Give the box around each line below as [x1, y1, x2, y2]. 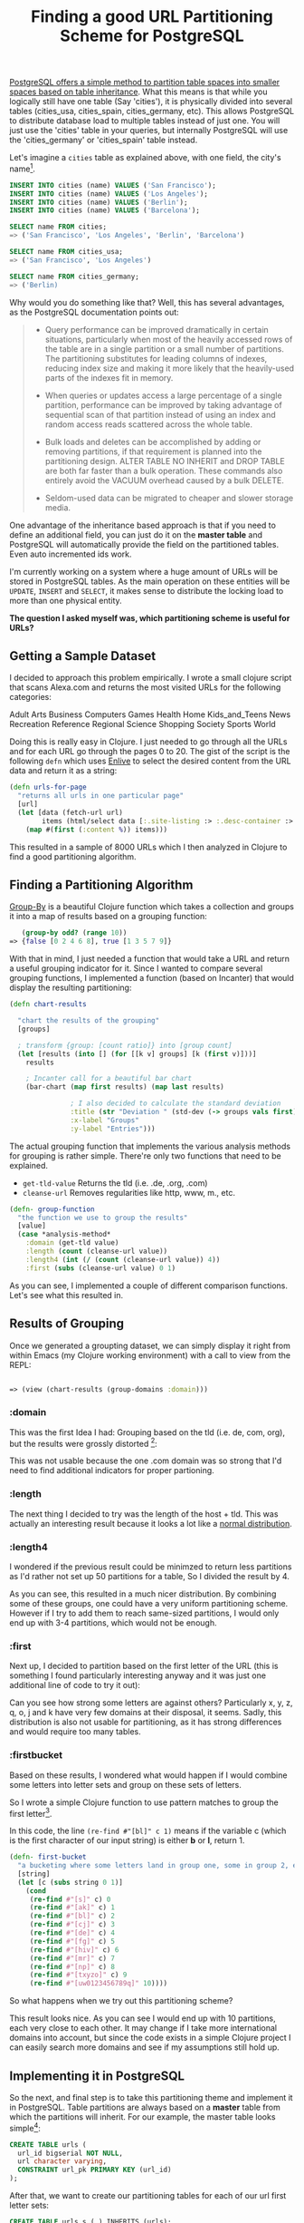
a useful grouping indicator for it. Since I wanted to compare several [9, 963, 263, 974]
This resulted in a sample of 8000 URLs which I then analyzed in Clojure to [9, 841, 288, 852]
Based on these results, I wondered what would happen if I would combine [9, 1770, 288, 1781]
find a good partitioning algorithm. [9, 850, 138, 862]
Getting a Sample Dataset [9, 648, 157, 664]
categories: [9, 692, 52, 703]
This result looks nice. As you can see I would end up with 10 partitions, [9, 2013, 276, 2024]
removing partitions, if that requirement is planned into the [44, 446, 262, 457]
